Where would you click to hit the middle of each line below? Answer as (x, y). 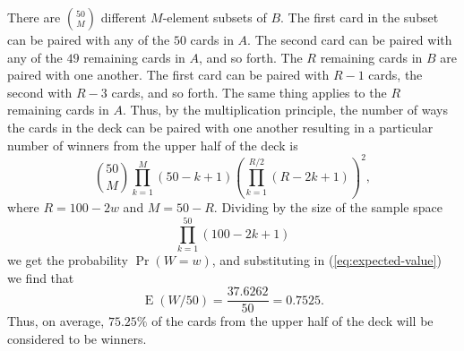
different (124, 17)
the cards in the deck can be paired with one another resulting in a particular (220, 127)
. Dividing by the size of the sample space (328, 207)
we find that (41, 277)
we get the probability (68, 260)
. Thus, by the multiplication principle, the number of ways (285, 110)
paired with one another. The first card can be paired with (168, 75)
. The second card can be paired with (350, 39)
